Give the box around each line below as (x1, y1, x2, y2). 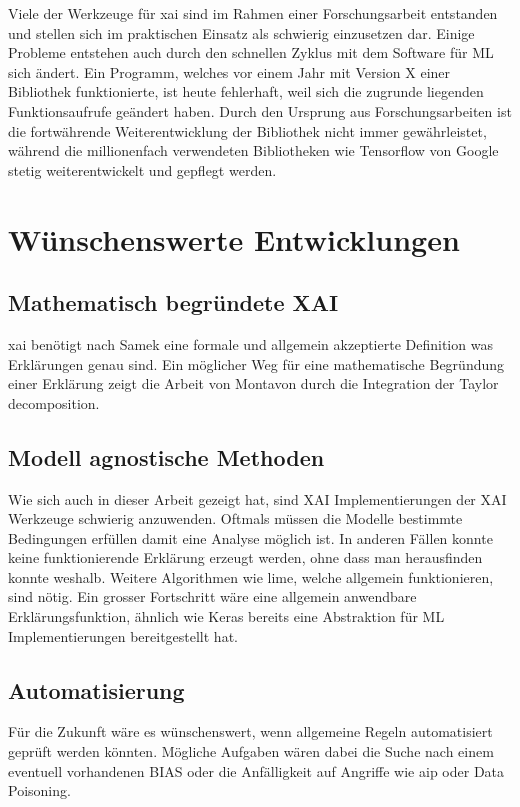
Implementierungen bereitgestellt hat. (8, 625, 238, 646)
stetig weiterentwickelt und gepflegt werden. (8, 159, 277, 180)
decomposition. (8, 392, 100, 413)
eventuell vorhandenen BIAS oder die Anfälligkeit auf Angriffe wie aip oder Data (8, 760, 505, 781)
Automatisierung (8, 674, 185, 705)
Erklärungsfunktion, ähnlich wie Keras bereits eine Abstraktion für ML (8, 606, 445, 627)
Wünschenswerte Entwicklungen (8, 218, 460, 259)
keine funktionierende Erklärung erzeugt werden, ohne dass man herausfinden (8, 547, 483, 568)
